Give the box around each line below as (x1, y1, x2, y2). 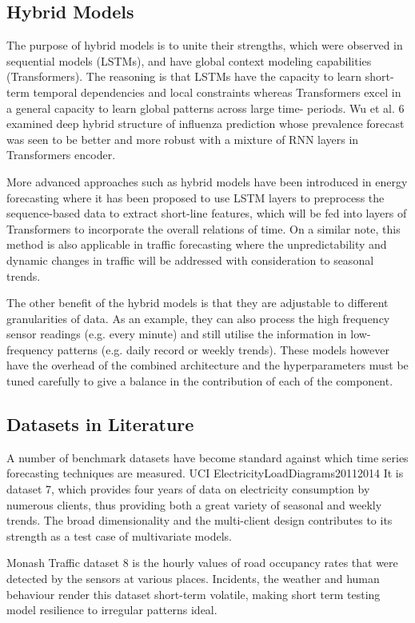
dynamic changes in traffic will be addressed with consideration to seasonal (6, 251, 374, 268)
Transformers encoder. (6, 146, 116, 163)
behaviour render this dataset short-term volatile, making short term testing (6, 585, 381, 602)
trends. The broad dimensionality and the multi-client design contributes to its (6, 512, 393, 529)
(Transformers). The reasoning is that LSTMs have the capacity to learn (6, 68, 362, 85)
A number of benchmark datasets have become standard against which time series (6, 449, 409, 465)
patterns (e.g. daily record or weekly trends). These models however (57, 341, 389, 357)
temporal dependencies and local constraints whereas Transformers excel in (33, 83, 401, 100)
